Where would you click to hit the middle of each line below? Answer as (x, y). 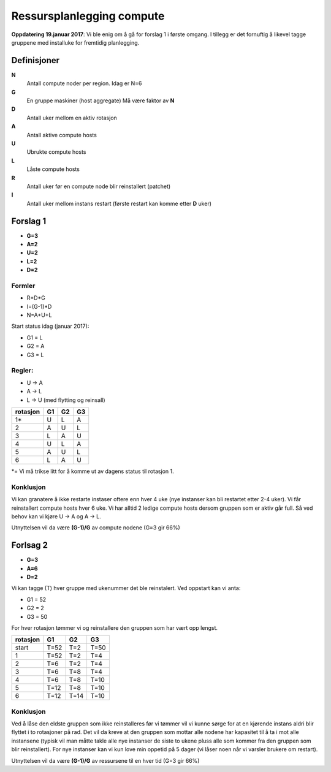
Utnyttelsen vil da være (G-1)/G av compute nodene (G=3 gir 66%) (96, 528)
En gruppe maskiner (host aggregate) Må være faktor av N (101, 100)
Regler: (22, 371)
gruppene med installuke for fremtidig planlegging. (75, 42)
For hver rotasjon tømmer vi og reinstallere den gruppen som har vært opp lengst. (114, 627)
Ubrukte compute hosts (56, 152)
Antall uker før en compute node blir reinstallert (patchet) (99, 186)
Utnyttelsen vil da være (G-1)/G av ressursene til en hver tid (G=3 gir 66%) (105, 760)
